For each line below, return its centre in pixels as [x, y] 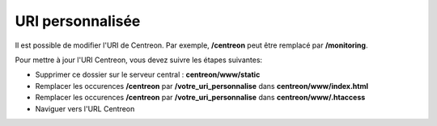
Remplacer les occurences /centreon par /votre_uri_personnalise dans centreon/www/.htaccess [200, 98]
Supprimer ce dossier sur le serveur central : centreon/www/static [148, 75]
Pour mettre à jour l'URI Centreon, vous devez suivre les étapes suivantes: [139, 60]
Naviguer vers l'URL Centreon [85, 108]
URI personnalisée [78, 21]
